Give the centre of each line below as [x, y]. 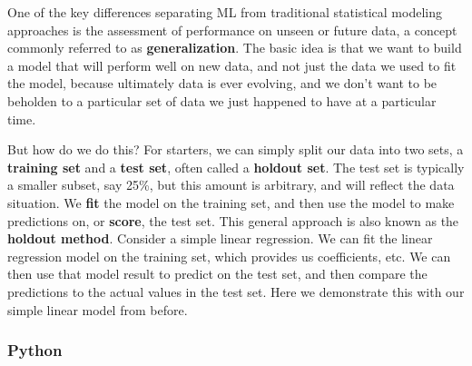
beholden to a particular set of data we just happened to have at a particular [222, 100]
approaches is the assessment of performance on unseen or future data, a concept [232, 30]
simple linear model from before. [98, 309]
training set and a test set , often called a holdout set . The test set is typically [236, 167]
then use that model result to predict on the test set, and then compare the [217, 274]
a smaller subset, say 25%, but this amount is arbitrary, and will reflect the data [231, 185]
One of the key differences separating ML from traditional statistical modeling [225, 12]
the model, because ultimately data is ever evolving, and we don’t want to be [222, 83]
